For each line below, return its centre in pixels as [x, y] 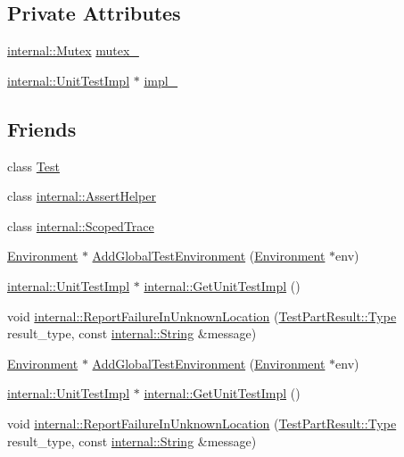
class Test [33, 166]
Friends [42, 128]
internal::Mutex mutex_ [73, 50]
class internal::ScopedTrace [81, 225]
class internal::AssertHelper [82, 196]
